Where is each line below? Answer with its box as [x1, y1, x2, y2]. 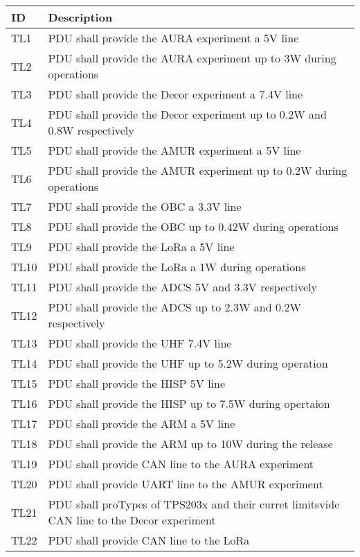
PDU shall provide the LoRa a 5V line [48, 239, 235, 255]
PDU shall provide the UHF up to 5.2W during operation [48, 355, 328, 371]
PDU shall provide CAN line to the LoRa [48, 532, 250, 548]
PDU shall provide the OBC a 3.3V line [48, 198, 242, 214]
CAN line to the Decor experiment [48, 512, 216, 528]
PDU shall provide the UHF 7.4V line [48, 335, 232, 351]
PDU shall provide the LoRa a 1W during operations [48, 259, 306, 275]
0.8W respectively [48, 122, 134, 138]
